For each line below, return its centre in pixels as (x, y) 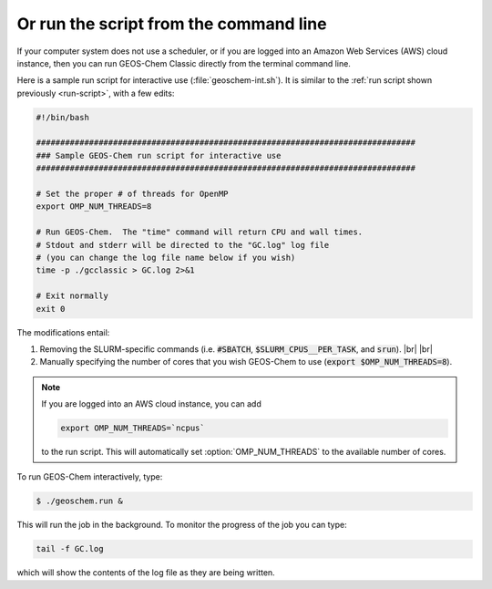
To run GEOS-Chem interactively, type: (90, 477)
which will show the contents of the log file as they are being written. (146, 573)
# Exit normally (72, 296)
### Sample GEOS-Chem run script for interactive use (159, 155)
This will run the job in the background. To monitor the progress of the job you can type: (182, 525)
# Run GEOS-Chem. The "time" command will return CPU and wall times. (200, 232)
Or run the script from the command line (172, 24)
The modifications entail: (63, 332)
